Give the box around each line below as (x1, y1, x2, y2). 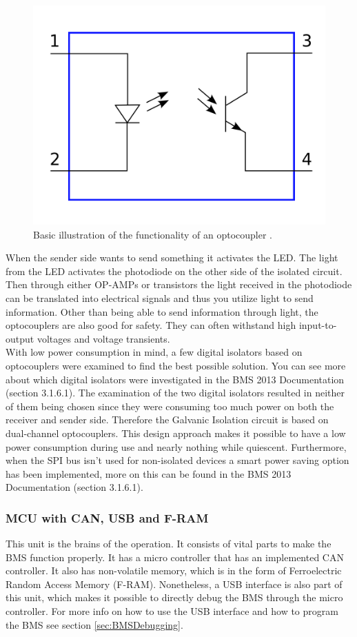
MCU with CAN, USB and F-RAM (6, 509, 209, 526)
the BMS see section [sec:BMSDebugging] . (6, 617, 183, 631)
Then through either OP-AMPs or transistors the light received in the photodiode (6, 277, 352, 292)
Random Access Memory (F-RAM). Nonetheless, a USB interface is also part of (6, 576, 343, 591)
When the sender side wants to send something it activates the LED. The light (6, 250, 338, 265)
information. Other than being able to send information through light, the (6, 304, 318, 318)
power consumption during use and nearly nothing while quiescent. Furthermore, (6, 439, 347, 454)
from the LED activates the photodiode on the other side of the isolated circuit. (6, 263, 343, 278)
